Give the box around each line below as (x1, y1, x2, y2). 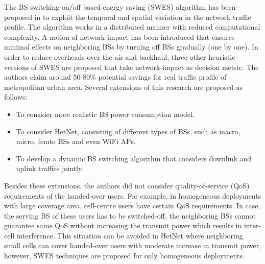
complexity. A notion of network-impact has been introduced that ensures (4, 31, 235, 42)
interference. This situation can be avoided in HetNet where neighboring (16, 230, 243, 241)
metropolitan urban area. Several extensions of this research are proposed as (4, 81, 243, 92)
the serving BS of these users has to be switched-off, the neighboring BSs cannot (4, 210, 256, 221)
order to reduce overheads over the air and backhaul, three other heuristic (4, 51, 235, 62)
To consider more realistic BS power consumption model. (16, 108, 195, 119)
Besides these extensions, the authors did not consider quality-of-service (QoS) (4, 180, 250, 190)
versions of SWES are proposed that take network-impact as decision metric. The (4, 61, 259, 72)
